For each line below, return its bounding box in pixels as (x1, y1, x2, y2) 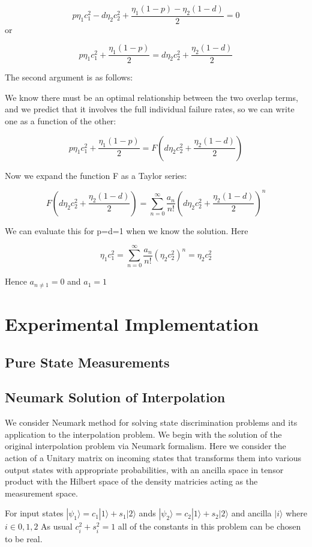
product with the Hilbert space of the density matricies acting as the (5, 475, 258, 488)
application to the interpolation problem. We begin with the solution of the (5, 428, 282, 440)
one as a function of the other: (5, 115, 116, 127)
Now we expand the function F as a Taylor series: (5, 169, 187, 181)
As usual (41, 520, 73, 533)
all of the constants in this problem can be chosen (118, 520, 301, 533)
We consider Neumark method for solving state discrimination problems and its (5, 416, 298, 429)
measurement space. (5, 486, 78, 499)
